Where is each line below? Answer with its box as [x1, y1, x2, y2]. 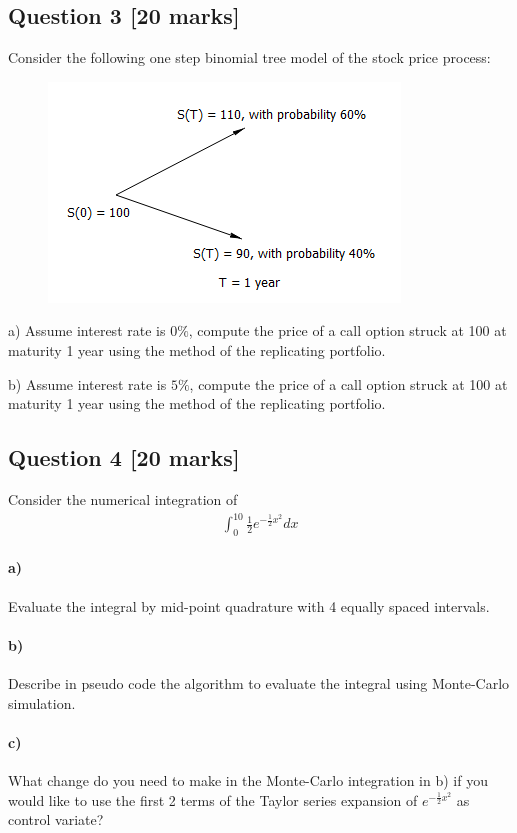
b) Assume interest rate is [8, 373, 167, 394]
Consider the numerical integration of [8, 488, 238, 509]
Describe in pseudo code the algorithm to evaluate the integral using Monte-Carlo [8, 673, 510, 694]
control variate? [8, 809, 104, 830]
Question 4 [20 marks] [8, 442, 240, 473]
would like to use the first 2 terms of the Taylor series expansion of [8, 789, 418, 810]
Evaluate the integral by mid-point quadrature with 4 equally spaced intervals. [8, 595, 490, 616]
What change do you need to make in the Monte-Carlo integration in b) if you [8, 770, 488, 791]
